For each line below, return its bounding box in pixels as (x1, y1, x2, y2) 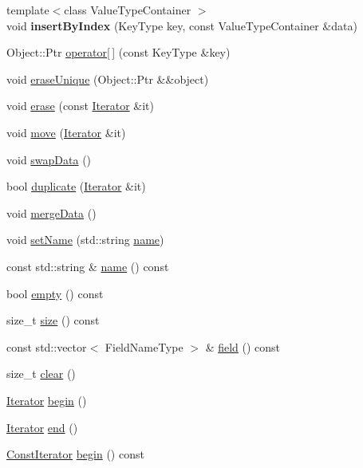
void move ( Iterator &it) (6, 124, 126, 140)
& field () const (205, 338, 281, 355)
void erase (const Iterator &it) (6, 97, 154, 114)
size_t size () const (6, 312, 100, 328)
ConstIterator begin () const (6, 446, 144, 462)
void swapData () (6, 151, 92, 167)
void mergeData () (6, 204, 97, 221)
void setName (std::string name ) (6, 231, 164, 248)
